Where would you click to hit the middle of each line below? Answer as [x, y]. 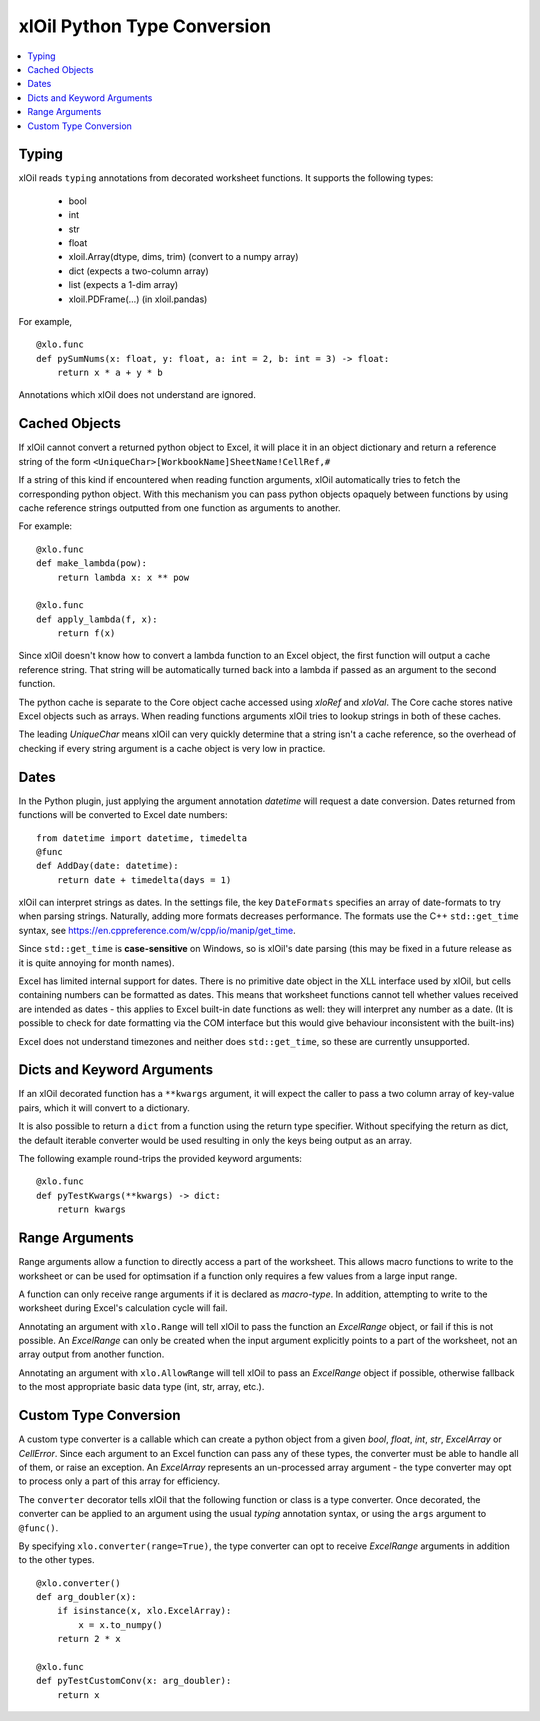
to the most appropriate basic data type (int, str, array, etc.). [141, 1387]
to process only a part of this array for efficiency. [119, 1481]
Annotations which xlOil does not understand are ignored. [137, 395]
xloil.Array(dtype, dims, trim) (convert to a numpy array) [183, 257]
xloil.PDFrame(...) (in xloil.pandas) [138, 299]
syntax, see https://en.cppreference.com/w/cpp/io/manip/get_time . [157, 930]
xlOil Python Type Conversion [145, 26]
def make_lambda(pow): [92, 563]
